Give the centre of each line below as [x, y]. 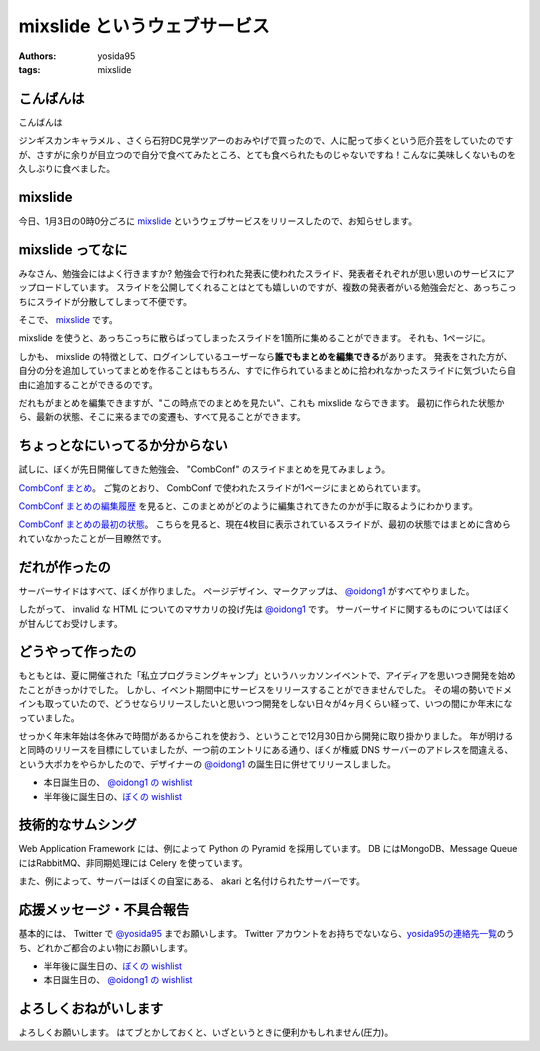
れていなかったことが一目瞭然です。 [92, 538]
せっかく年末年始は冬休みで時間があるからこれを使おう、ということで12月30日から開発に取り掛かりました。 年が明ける [266, 736]
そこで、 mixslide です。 [68, 319]
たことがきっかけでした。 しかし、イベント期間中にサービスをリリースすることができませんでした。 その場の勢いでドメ [265, 689]
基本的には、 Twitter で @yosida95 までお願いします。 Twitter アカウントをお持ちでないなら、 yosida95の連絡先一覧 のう [266, 934]
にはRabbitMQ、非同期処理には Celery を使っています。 [133, 862]
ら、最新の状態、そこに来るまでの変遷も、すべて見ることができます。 [162, 417]
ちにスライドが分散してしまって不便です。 [105, 301]
